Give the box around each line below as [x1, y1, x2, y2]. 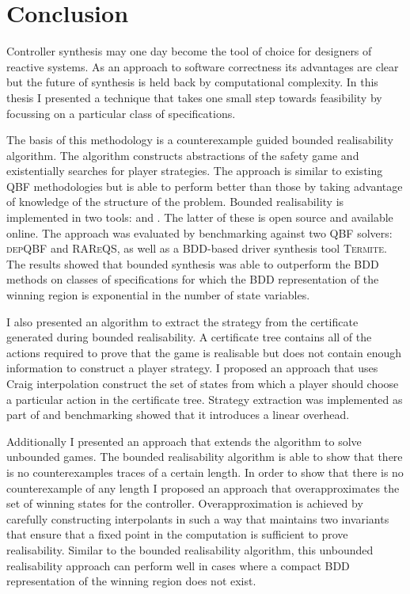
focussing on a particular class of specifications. [6, 105, 236, 121]
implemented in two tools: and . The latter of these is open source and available [6, 209, 393, 226]
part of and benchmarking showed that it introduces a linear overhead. [6, 406, 350, 423]
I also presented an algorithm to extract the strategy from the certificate [6, 313, 359, 329]
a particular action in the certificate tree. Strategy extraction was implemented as [6, 390, 403, 407]
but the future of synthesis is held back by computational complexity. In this [6, 74, 378, 90]
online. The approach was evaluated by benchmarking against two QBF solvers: [6, 224, 393, 241]
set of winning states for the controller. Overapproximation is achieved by [6, 495, 363, 512]
